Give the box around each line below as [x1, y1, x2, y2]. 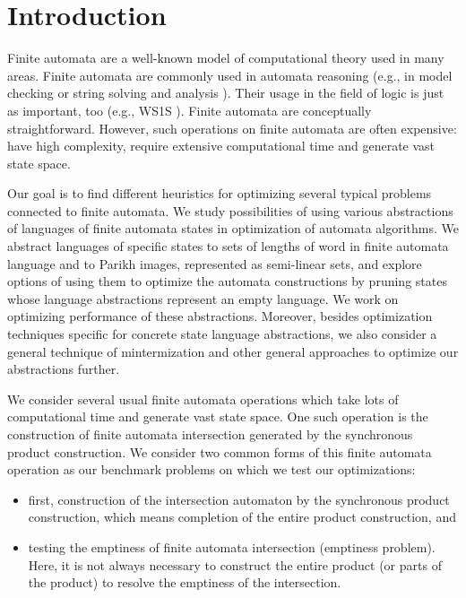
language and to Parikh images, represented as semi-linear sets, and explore [7, 254, 422, 273]
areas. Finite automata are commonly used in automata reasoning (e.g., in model [7, 65, 453, 84]
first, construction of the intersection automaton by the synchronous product [28, 490, 450, 508]
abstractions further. [7, 360, 120, 378]
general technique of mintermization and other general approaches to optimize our [7, 342, 459, 360]
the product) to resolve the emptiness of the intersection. [28, 573, 341, 592]
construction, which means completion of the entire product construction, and [28, 507, 456, 526]
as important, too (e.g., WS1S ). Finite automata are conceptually [7, 100, 372, 119]
